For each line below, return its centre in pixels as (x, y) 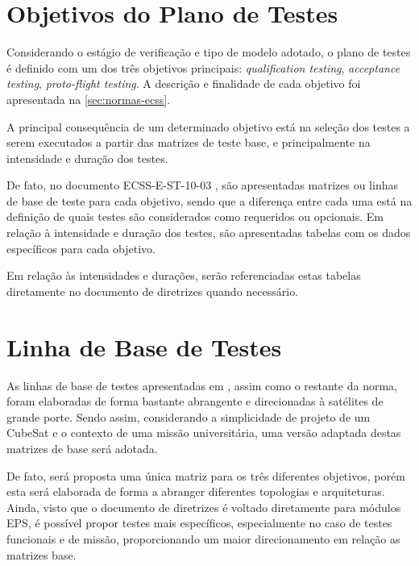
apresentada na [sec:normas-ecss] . (89, 99)
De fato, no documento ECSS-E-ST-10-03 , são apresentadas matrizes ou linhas (202, 185)
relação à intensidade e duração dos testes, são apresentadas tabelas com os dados (209, 233)
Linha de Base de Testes (144, 346)
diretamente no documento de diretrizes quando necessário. (153, 291)
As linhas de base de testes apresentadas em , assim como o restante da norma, (202, 385)
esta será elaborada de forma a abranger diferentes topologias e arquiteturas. (196, 491)
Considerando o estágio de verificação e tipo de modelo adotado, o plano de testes (209, 52)
